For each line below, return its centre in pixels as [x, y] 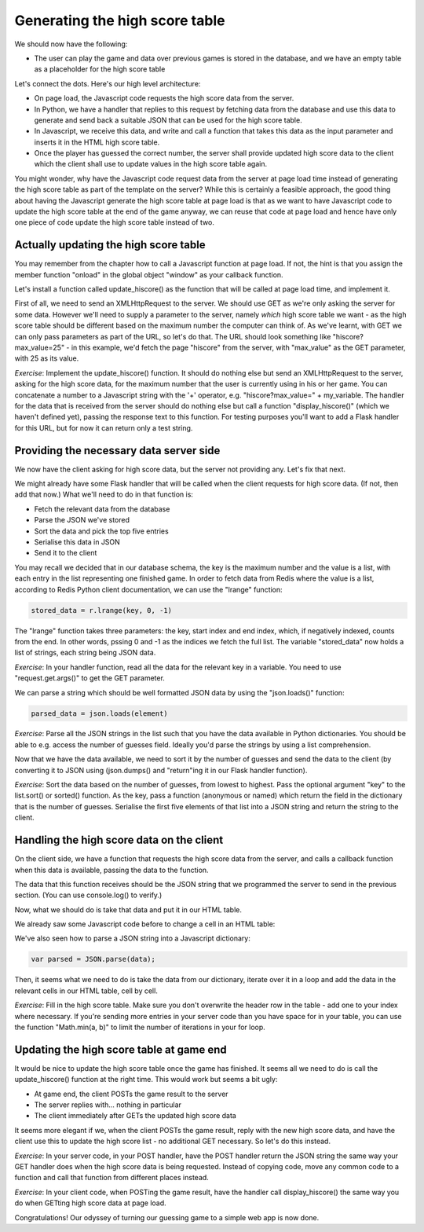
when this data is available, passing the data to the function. [111, 870]
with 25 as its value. [47, 358]
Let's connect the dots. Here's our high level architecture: [108, 83]
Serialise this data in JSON [77, 542]
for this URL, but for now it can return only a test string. [104, 427]
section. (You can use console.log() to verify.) [88, 895]
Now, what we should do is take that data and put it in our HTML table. [128, 909]
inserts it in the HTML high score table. [97, 142]
